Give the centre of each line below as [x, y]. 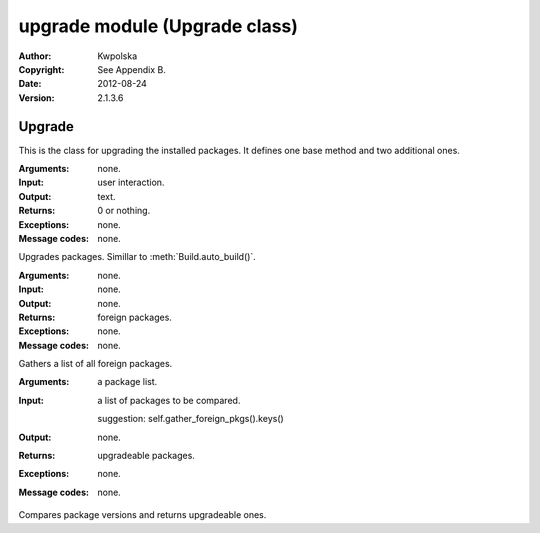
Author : [35, 56]
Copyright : [41, 69]
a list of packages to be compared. [169, 400]
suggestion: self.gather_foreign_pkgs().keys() [190, 419]
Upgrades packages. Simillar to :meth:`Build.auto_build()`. [137, 257]
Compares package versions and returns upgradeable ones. [142, 515]
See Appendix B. [132, 69]
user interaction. [131, 182]
